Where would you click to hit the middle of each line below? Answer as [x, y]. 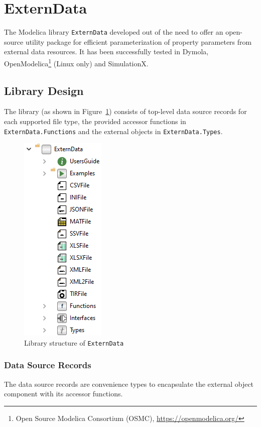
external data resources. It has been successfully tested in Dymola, [106, 51]
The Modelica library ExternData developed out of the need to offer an [114, 32]
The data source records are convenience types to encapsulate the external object [129, 384]
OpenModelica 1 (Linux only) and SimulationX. [76, 62]
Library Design [44, 90]
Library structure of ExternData [74, 342]
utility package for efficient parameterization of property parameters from [139, 41]
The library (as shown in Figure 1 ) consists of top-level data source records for [125, 111]
